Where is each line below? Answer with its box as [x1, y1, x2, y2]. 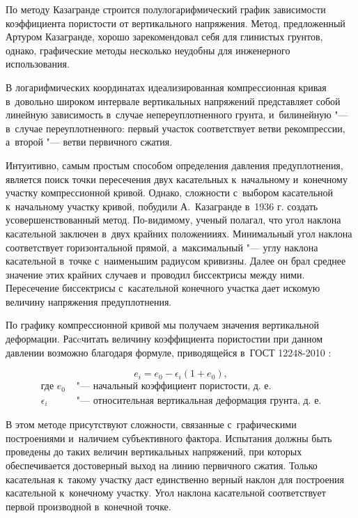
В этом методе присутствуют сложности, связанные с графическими [6, 417, 297, 432]
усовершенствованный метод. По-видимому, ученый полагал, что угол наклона [6, 212, 341, 227]
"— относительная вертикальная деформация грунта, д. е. [76, 395, 322, 406]
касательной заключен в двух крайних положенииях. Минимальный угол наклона [6, 226, 352, 240]
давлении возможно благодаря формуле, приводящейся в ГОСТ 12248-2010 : [6, 345, 332, 359]
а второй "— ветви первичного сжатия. [6, 134, 173, 149]
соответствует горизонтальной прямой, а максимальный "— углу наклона [6, 240, 318, 254]
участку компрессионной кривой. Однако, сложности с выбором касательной [6, 185, 334, 200]
